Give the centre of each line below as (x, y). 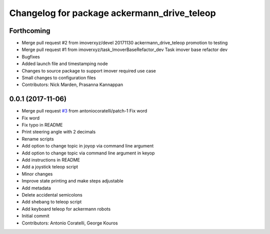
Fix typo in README (42, 125)
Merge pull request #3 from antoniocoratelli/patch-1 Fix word (84, 111)
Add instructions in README (51, 160)
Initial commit (35, 216)
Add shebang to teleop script (52, 202)
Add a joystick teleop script (50, 167)
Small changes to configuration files (59, 78)
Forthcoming (30, 31)
